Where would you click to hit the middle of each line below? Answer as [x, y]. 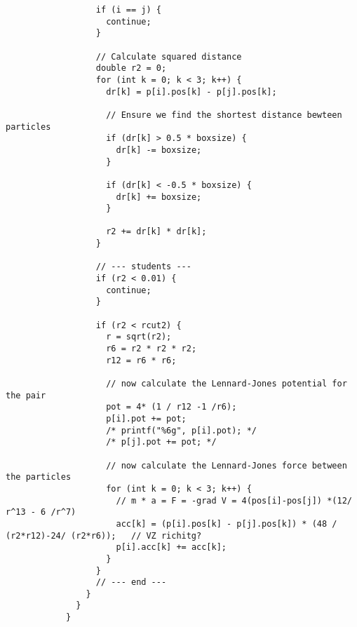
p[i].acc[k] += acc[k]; [171, 547]
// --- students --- [143, 267]
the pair [26, 395]
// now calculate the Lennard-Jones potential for [227, 384]
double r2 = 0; [131, 68]
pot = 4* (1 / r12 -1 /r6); [171, 407]
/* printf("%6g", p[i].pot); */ [181, 430]
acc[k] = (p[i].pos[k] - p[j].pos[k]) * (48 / [227, 524]
